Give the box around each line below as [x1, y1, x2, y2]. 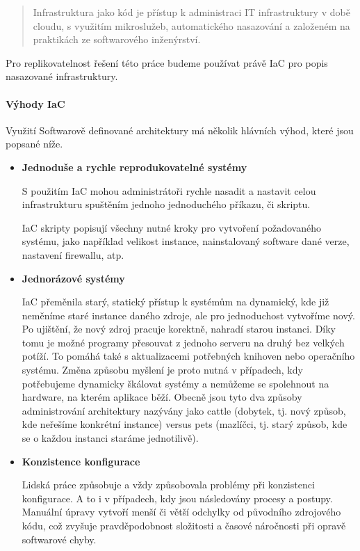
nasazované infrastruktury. [6, 69, 118, 83]
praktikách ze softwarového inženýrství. [33, 32, 201, 47]
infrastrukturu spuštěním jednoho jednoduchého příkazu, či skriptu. [22, 197, 311, 211]
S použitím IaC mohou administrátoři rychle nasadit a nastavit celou [22, 183, 316, 198]
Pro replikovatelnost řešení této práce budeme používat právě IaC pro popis [6, 55, 328, 70]
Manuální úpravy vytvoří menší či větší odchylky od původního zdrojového [22, 504, 341, 519]
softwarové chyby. [22, 532, 97, 546]
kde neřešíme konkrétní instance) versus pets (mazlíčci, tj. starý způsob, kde [22, 417, 347, 431]
